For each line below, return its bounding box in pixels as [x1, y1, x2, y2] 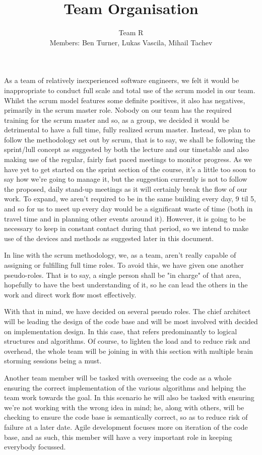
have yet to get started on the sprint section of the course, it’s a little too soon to [4, 164, 255, 174]
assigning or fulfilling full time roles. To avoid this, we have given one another [4, 260, 244, 270]
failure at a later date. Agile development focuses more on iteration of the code [4, 421, 248, 432]
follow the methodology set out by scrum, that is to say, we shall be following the [4, 134, 255, 144]
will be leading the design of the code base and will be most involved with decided [4, 316, 258, 326]
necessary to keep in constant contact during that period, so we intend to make [4, 223, 249, 234]
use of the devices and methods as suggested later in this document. [4, 233, 214, 243]
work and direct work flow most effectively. [4, 289, 137, 299]
